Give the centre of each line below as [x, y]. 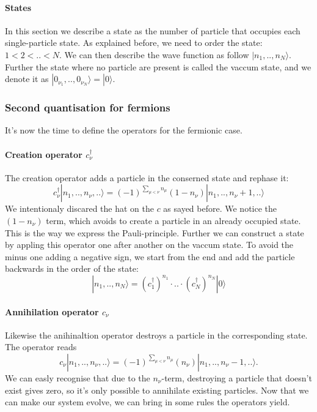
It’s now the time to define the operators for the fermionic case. [124, 130]
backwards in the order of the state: [72, 268]
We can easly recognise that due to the [78, 377]
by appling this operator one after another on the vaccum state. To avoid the [149, 245]
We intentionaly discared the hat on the [79, 208]
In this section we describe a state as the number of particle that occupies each [153, 30]
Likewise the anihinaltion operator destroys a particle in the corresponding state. [156, 335]
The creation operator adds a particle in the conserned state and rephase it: [147, 177]
